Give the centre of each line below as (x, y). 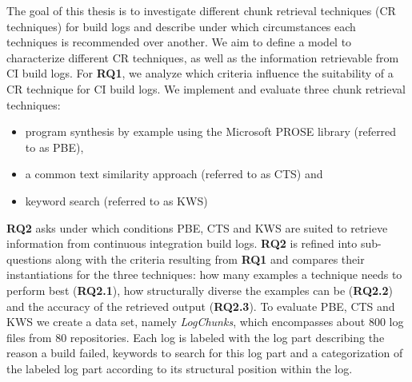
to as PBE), (54, 147)
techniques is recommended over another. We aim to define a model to (179, 42)
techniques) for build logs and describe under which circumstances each (181, 26)
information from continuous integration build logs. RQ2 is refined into (182, 243)
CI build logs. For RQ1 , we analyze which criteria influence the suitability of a (200, 73)
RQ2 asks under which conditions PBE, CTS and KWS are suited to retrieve (197, 227)
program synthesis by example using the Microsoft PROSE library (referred (211, 131)
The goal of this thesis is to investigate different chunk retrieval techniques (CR (201, 10)
